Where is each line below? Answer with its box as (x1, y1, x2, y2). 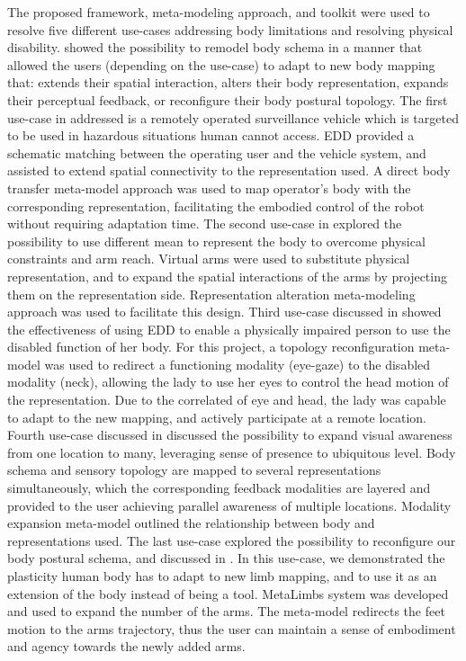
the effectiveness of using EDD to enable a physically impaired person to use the (7, 319, 451, 338)
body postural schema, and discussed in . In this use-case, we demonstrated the (7, 549, 445, 567)
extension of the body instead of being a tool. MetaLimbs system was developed (7, 584, 449, 603)
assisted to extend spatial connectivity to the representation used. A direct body (7, 161, 451, 180)
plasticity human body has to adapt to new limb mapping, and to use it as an (7, 567, 437, 585)
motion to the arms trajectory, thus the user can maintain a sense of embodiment (7, 619, 456, 638)
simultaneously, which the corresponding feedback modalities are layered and (7, 478, 431, 497)
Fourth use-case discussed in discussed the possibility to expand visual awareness (7, 425, 453, 444)
